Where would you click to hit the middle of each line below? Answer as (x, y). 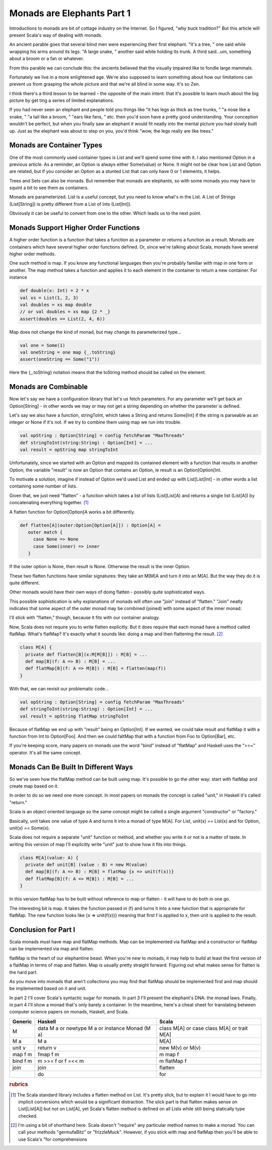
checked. (28, 1116)
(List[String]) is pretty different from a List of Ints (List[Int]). (71, 204)
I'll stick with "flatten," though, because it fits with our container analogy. (85, 618)
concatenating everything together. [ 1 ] (49, 503)
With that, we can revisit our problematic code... (59, 689)
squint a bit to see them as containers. (49, 188)
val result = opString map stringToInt (69, 450)
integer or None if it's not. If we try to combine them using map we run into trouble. (95, 422)
